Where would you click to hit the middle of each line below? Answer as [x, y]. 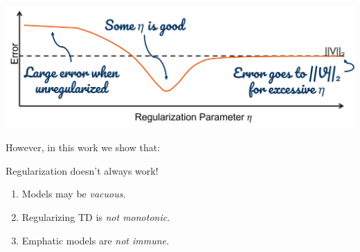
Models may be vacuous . [74, 194]
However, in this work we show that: [83, 147]
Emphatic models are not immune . [95, 240]
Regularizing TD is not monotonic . [96, 217]
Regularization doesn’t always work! [82, 170]
